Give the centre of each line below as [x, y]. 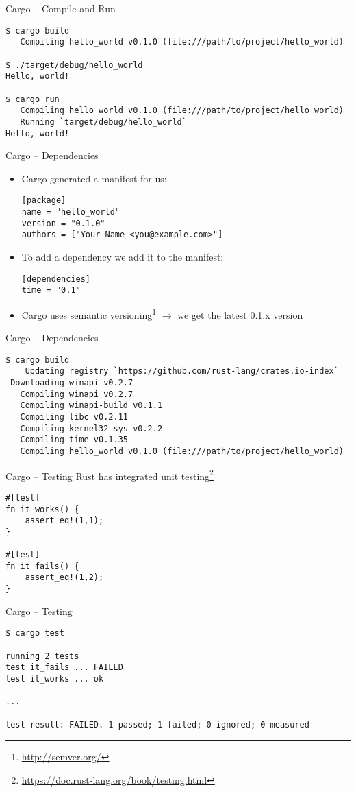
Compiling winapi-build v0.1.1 [91, 406]
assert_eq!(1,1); [64, 521]
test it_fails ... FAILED [64, 668]
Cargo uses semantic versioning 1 [89, 313]
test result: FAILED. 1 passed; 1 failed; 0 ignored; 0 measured [157, 724]
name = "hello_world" [71, 212]
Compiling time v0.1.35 [74, 440]
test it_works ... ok [55, 679]
